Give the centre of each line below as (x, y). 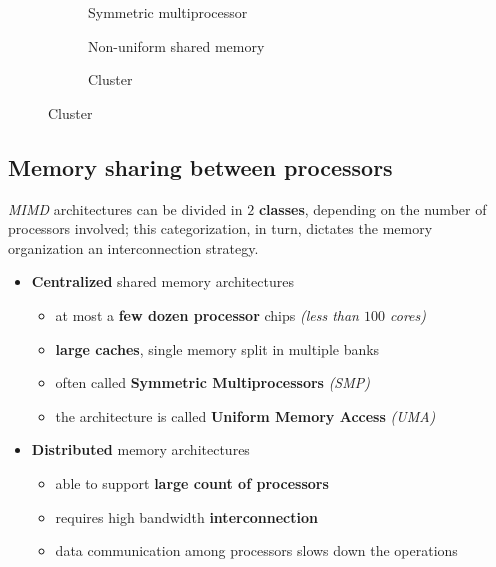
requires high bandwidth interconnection (186, 516)
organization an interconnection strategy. (133, 247)
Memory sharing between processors (200, 166)
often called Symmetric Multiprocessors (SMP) (213, 382)
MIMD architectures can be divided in (125, 208)
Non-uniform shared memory (176, 45)
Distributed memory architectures (140, 449)
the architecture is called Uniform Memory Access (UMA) (245, 415)
